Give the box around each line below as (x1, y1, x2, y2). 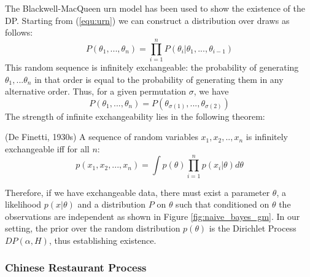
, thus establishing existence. (48, 233, 157, 246)
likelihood (5, 198, 42, 211)
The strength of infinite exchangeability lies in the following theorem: (5, 109, 265, 122)
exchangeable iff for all (5, 142, 90, 155)
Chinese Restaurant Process (5, 260, 147, 275)
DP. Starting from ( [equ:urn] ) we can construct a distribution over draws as (5, 14, 290, 26)
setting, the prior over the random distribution (5, 222, 180, 235)
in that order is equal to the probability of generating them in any (34, 72, 284, 85)
